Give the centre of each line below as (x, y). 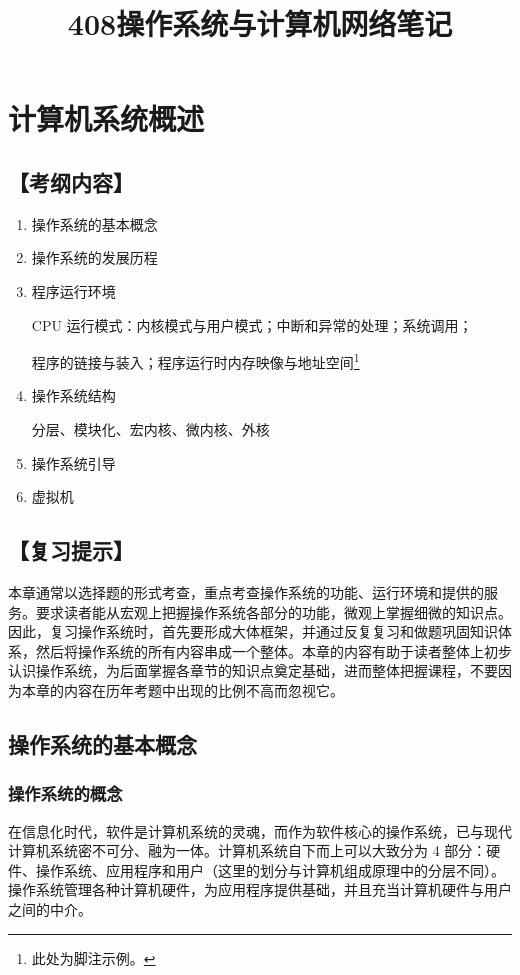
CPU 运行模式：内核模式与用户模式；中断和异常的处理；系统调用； (252, 324)
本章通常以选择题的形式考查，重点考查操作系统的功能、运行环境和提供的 (246, 591)
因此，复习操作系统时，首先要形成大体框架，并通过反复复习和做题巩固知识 (253, 631)
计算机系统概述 (106, 118)
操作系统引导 (73, 462)
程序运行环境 (73, 290)
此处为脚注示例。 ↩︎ (93, 957)
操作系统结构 (73, 395)
